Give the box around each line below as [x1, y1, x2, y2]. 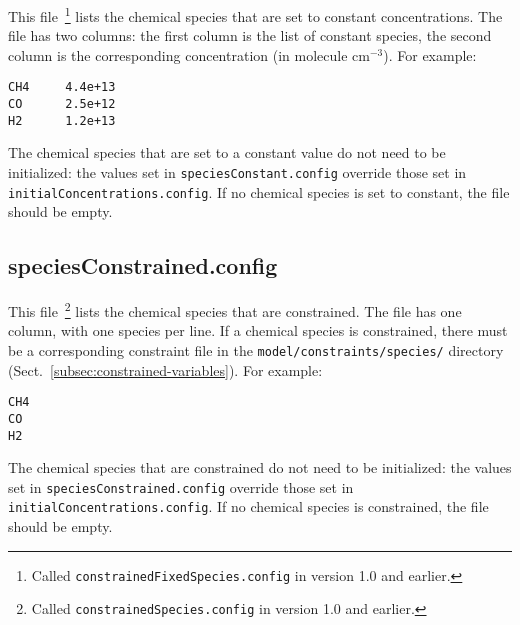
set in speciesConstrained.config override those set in [8, 476, 354, 497]
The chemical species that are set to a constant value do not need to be [8, 142, 446, 163]
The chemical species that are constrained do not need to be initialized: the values [8, 457, 512, 478]
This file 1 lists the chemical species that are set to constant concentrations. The [8, 3, 503, 26]
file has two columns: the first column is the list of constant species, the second [8, 25, 492, 46]
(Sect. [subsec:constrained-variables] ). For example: [8, 359, 323, 380]
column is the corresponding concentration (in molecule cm [8, 44, 370, 65]
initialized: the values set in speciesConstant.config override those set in [8, 162, 467, 182]
